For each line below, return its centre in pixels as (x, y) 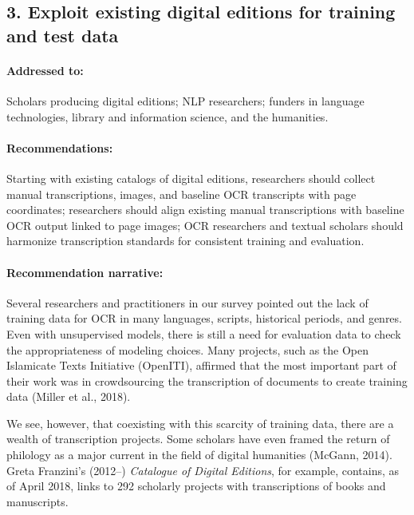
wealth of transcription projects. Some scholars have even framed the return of (198, 439)
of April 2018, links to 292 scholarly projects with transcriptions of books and (196, 486)
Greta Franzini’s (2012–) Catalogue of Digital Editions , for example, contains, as (203, 470)
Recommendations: (60, 147)
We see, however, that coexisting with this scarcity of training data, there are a (200, 423)
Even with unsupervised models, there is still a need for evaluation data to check (204, 333)
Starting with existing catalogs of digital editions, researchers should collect (191, 178)
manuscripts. (37, 501)
